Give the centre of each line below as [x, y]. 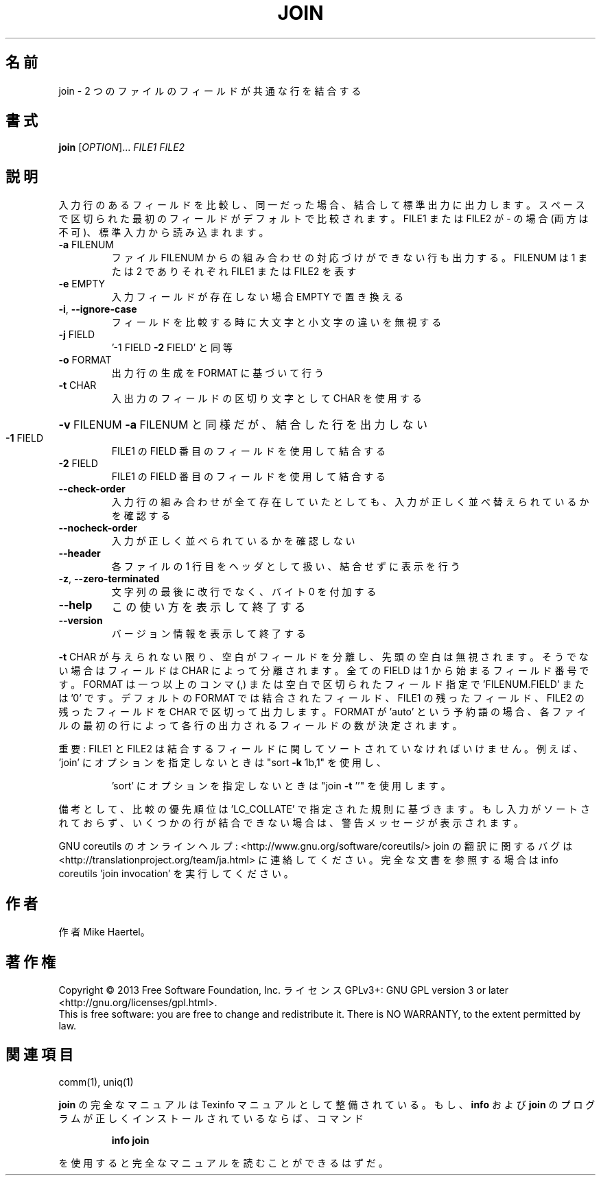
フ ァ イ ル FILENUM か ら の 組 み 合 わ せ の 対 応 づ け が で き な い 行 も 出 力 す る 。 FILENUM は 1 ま [350, 258]
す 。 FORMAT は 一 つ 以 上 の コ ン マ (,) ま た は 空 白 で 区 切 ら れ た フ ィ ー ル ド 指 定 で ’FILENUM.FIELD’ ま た [321, 684]
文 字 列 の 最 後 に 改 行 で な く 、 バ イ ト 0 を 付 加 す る [244, 592]
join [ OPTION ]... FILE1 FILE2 [122, 147]
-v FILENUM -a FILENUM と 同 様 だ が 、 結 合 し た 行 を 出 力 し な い [243, 425]
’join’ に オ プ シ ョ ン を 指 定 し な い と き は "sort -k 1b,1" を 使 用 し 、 [222, 763]
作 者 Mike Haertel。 [104, 932]
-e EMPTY [82, 284]
